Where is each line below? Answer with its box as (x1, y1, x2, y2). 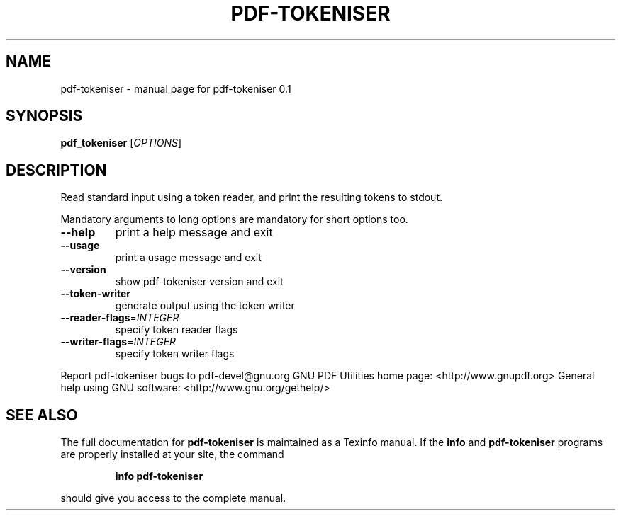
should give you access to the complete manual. (60, 492, 286, 505)
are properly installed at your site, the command (60, 448, 284, 461)
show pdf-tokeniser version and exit (115, 275, 284, 288)
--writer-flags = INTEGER (60, 336, 177, 348)
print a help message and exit (115, 225, 273, 240)
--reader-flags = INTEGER (60, 311, 179, 324)
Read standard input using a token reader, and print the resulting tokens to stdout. (60, 191, 443, 204)
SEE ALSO (6, 406, 78, 424)
